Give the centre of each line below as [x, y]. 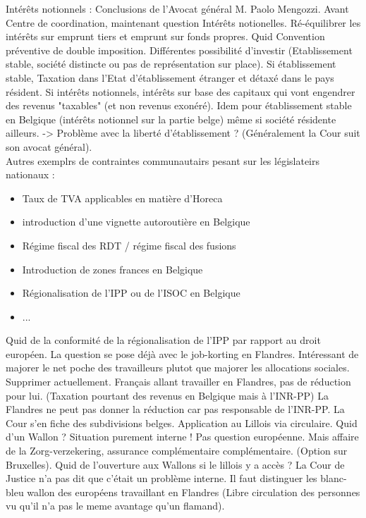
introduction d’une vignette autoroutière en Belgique [136, 222]
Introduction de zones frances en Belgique [112, 269]
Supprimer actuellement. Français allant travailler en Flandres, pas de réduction [178, 382]
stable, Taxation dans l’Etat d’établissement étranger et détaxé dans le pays [170, 77]
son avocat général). [49, 146]
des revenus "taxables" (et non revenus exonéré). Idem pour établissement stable [179, 105]
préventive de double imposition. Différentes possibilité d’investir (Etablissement [179, 50]
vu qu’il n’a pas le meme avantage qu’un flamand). [115, 506]
